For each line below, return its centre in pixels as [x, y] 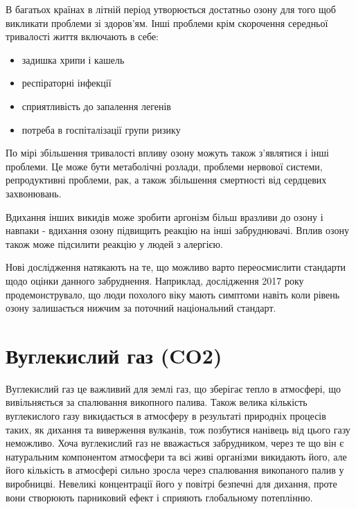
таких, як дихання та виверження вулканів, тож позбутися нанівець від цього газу [178, 429]
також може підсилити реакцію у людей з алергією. [114, 243]
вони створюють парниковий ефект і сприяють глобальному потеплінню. [159, 497]
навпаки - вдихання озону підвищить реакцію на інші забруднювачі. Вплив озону [177, 230]
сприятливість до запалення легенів [96, 106]
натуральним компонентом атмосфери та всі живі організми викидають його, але [176, 456]
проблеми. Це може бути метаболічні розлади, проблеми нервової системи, [164, 166]
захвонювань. [34, 193]
